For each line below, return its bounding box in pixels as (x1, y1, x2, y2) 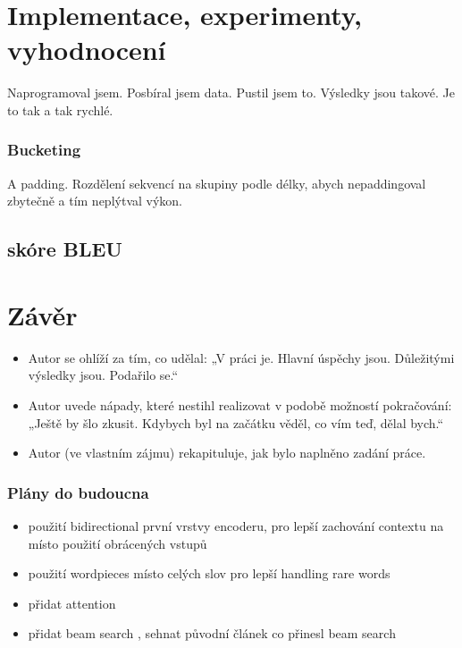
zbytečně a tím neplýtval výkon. (7, 191, 182, 210)
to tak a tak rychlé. (7, 100, 113, 119)
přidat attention (28, 593, 116, 612)
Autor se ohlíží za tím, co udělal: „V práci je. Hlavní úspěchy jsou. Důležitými (28, 348, 455, 366)
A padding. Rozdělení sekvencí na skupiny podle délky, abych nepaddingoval (7, 173, 426, 192)
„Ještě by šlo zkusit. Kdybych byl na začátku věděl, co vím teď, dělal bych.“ (28, 413, 444, 432)
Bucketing (7, 139, 81, 161)
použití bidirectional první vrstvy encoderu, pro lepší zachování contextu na (28, 517, 444, 534)
